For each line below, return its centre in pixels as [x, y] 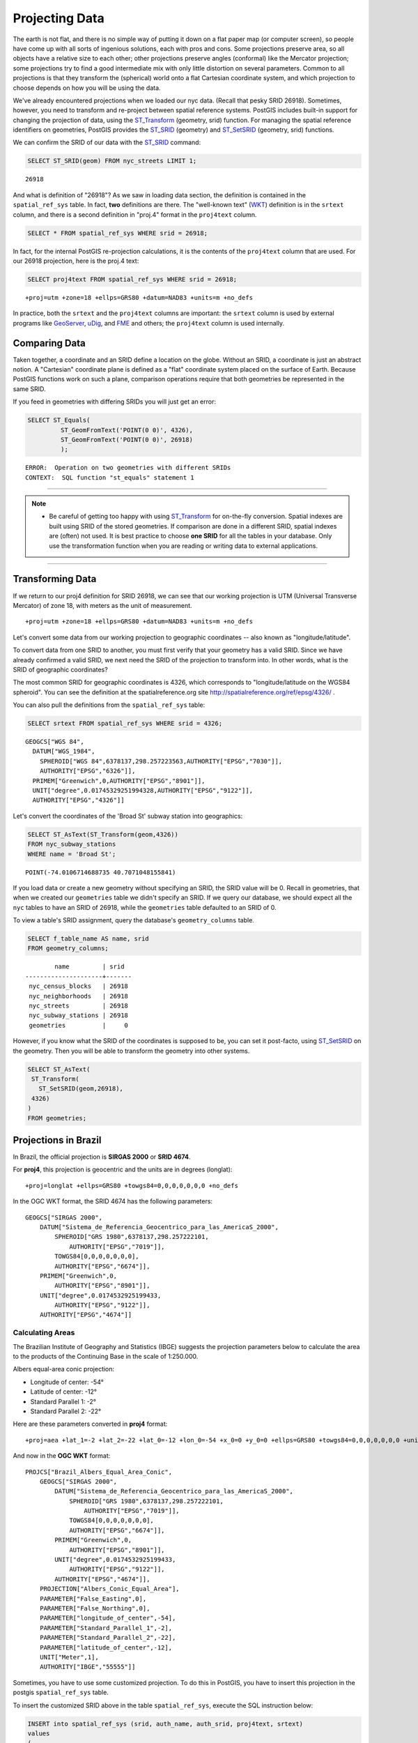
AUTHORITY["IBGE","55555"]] [87, 1667]
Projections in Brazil [57, 1140]
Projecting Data [59, 18]
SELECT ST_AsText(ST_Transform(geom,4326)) [103, 834]
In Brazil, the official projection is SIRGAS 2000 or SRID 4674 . [102, 1157]
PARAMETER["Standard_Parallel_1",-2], [106, 1628]
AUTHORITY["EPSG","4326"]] [78, 800]
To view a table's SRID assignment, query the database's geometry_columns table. [133, 920]
